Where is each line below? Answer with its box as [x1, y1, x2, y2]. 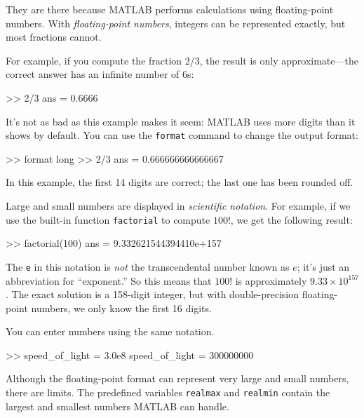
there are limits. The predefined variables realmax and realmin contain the [6, 385, 330, 400]
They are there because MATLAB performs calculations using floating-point [6, 2, 334, 16]
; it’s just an [297, 259, 350, 274]
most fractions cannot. [6, 29, 102, 44]
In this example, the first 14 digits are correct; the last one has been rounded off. [6, 175, 353, 189]
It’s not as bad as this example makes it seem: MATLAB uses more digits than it [6, 114, 356, 128]
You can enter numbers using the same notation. [6, 324, 215, 339]
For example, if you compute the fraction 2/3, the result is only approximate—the [6, 53, 358, 67]
